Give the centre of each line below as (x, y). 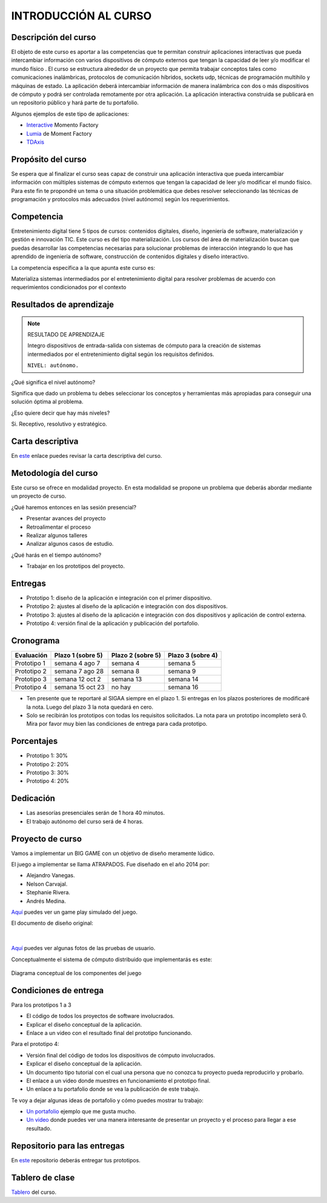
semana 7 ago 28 (79, 671)
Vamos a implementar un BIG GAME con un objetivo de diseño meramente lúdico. (113, 853)
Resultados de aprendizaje (63, 305)
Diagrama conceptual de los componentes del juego (76, 973)
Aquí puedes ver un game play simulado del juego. (74, 912)
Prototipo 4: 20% (48, 781)
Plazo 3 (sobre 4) (193, 655)
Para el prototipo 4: (35, 1044)
